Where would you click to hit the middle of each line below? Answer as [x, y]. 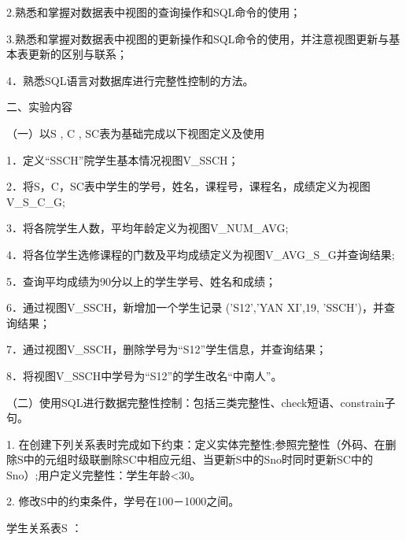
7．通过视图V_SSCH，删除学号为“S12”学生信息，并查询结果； [167, 349]
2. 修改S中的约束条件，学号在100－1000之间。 [123, 501]
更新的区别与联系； [78, 54]
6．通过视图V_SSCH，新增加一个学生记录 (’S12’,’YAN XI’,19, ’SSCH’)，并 [195, 307]
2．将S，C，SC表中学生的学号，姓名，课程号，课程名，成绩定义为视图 [188, 186]
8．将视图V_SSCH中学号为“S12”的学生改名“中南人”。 [144, 375]
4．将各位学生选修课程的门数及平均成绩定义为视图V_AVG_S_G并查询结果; [201, 254]
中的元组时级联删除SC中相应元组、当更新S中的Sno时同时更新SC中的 [198, 459]
